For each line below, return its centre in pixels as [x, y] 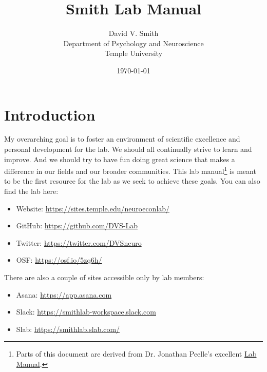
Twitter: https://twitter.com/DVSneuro [79, 242]
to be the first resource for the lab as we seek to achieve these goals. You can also [132, 181]
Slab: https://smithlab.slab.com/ [68, 329]
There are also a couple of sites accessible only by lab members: [104, 277]
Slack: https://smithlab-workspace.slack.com [86, 312]
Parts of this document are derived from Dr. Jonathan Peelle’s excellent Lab [136, 354]
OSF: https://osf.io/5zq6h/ [59, 260]
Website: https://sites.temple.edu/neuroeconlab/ [93, 208]
